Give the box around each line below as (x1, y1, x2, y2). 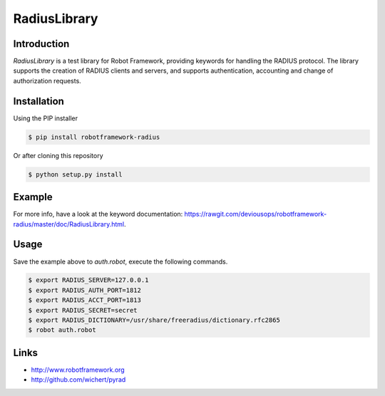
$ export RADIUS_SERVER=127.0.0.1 (28, 276, 149, 284)
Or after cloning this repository (13, 151, 103, 160)
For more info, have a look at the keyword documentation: (13, 210, 183, 219)
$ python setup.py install (28, 170, 123, 178)
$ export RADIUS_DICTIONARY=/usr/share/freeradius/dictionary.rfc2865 (28, 316, 281, 324)
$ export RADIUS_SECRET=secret (28, 306, 138, 314)
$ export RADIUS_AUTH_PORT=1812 (28, 286, 142, 294)
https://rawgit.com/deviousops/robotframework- (184, 210, 327, 219)
